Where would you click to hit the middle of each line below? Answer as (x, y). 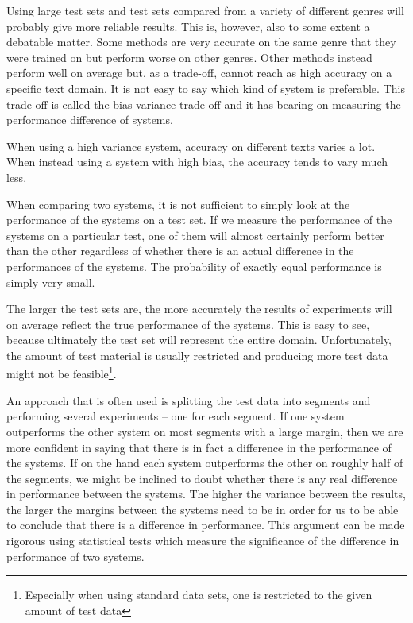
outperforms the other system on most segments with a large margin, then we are (205, 431)
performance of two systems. (75, 556)
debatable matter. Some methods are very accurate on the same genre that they (201, 42)
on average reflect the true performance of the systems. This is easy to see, (188, 324)
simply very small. (51, 282)
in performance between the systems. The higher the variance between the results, (206, 494)
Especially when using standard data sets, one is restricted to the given (199, 595)
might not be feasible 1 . (62, 373)
